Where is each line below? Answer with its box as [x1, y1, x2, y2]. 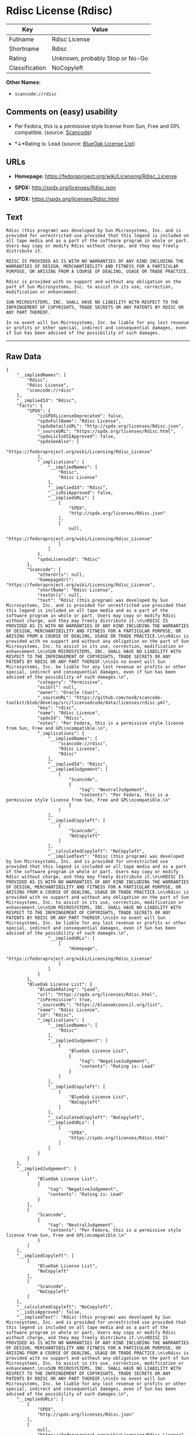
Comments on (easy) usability [6, 107, 118, 117]
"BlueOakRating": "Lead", [37, 987, 100, 993]
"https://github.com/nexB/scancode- [73, 695, 163, 701]
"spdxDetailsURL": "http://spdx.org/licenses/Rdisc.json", [37, 423, 184, 430]
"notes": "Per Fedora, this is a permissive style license [37, 720, 184, 726]
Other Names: [6, 78, 41, 85]
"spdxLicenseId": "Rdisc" [37, 557, 100, 562]
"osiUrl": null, [37, 685, 77, 691]
